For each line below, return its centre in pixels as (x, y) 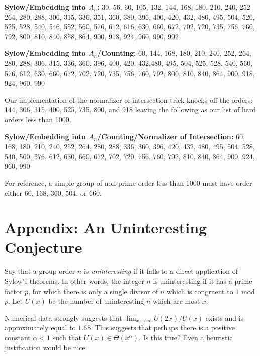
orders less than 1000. (38, 119)
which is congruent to (200, 291)
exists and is (225, 317)
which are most (177, 301)
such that (67, 337)
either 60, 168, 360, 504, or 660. (53, 193)
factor (14, 291)
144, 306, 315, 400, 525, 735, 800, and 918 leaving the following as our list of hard (130, 110)
